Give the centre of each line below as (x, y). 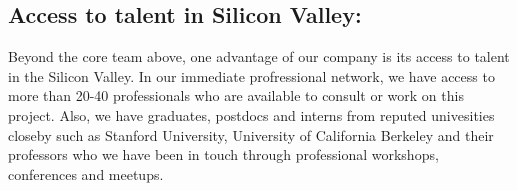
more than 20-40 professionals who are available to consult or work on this (236, 95)
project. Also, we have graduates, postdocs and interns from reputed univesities (251, 114)
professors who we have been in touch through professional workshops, (223, 154)
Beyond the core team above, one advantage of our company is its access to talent (259, 56)
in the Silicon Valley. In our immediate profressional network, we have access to (251, 75)
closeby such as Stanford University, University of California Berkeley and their (251, 134)
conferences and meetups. (86, 173)
